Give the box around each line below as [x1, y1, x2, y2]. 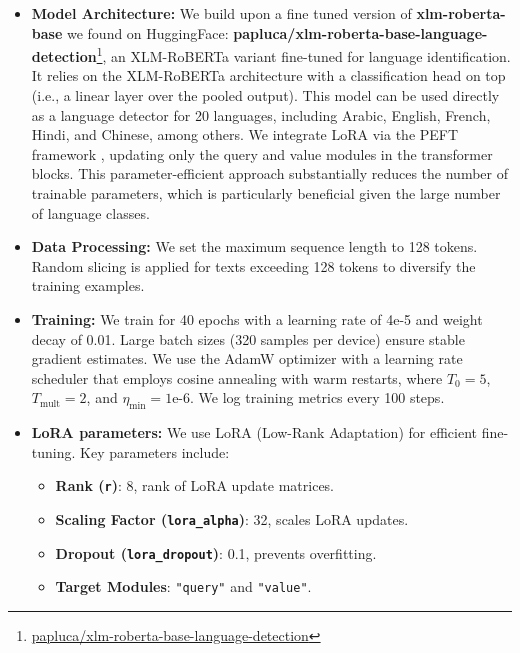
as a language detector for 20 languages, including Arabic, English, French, [31, 104, 491, 125]
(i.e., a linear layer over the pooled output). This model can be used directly [31, 85, 500, 106]
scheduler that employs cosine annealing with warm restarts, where [31, 367, 443, 388]
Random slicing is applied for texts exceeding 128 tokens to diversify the [31, 255, 476, 276]
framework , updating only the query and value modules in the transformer [31, 143, 493, 164]
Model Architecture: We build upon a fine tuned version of [31, 3, 412, 23]
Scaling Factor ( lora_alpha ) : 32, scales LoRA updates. [55, 508, 409, 529]
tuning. [31, 441, 76, 462]
